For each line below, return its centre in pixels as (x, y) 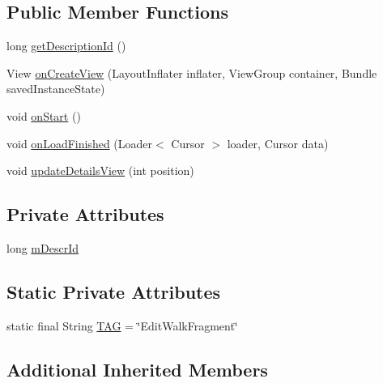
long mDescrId (43, 247)
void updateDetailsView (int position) (100, 170)
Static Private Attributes (114, 291)
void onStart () (44, 115)
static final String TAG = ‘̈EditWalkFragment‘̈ (122, 325)
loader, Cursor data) (278, 143)
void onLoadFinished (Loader (80, 143)
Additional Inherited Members (137, 369)
